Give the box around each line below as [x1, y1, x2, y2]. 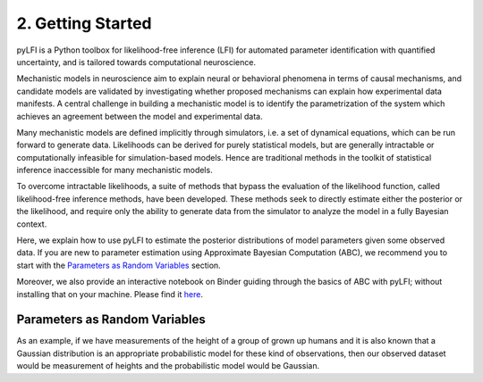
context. [16, 219, 47, 229]
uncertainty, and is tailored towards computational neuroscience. [16, 56, 257, 67]
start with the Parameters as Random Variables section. [16, 260, 221, 270]
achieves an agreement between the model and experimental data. [16, 111, 263, 121]
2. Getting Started [16, 13, 152, 33]
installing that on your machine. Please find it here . [16, 288, 203, 299]
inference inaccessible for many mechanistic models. [16, 165, 214, 176]
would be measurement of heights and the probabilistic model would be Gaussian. [16, 361, 320, 371]
